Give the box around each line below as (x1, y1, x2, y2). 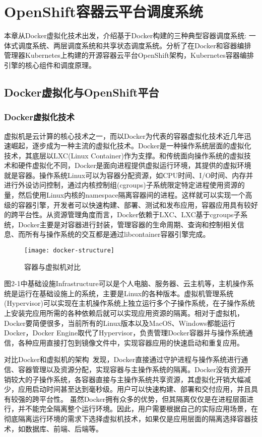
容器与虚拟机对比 (24, 261, 81, 272)
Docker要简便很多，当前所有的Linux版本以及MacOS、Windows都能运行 (4, 317, 235, 328)
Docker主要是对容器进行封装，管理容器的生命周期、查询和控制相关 (18, 219, 237, 229)
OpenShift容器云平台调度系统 (4, 1, 203, 22)
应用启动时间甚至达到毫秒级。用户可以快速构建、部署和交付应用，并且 (18, 384, 251, 394)
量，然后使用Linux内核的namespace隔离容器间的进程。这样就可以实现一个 (4, 190, 245, 200)
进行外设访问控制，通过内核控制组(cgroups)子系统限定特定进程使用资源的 (4, 180, 245, 190)
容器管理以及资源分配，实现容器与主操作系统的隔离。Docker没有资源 (18, 364, 244, 375)
